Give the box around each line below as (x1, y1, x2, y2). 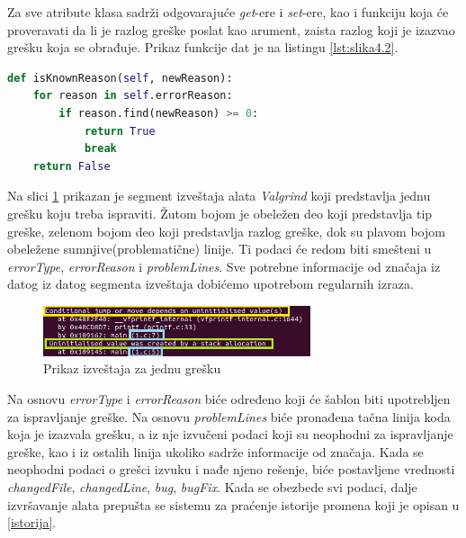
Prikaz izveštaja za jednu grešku (43, 359, 221, 378)
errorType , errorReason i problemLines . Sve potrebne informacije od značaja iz (7, 256, 441, 275)
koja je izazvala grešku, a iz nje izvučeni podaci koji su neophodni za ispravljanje (7, 425, 453, 444)
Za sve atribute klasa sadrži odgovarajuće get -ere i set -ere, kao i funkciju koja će (7, 3, 449, 21)
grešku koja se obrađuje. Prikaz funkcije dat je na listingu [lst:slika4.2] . (7, 38, 399, 57)
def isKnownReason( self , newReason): (7, 71, 233, 85)
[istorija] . (7, 513, 57, 532)
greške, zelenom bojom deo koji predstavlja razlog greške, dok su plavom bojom (7, 221, 445, 240)
